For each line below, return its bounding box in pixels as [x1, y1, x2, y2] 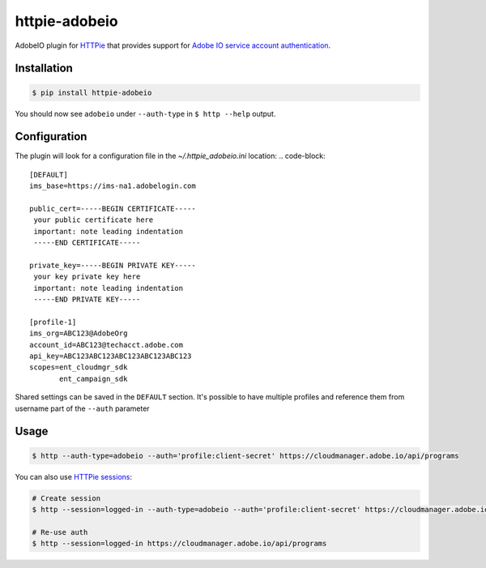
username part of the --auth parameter [15, 404, 150, 413]
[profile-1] [29, 317, 77, 327]
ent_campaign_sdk [59, 374, 128, 383]
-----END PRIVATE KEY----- [33, 295, 141, 304]
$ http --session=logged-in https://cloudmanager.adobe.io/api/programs [32, 539, 327, 549]
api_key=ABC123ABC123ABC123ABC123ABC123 [29, 352, 192, 361]
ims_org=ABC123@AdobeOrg [29, 329, 128, 338]
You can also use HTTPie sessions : [15, 472, 133, 481]
